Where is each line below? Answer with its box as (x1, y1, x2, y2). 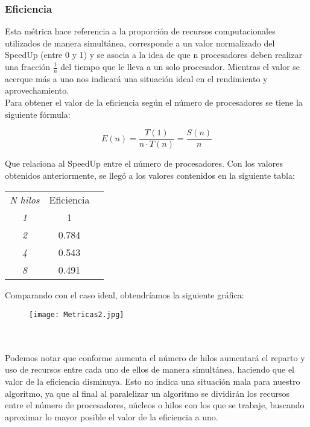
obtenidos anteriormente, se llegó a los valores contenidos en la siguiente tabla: (5, 169, 295, 181)
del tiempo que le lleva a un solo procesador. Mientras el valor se (60, 60, 300, 72)
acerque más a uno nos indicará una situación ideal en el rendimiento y (5, 72, 268, 85)
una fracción (5, 60, 51, 72)
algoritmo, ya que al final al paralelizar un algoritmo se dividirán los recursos (5, 387, 289, 399)
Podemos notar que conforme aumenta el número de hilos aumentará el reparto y (5, 351, 305, 364)
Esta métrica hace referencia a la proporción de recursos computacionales (5, 25, 276, 37)
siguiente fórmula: (5, 108, 71, 120)
